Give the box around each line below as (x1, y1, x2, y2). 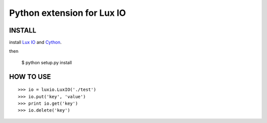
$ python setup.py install (21, 59, 72, 65)
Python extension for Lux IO (9, 7, 126, 18)
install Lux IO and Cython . (9, 40, 62, 45)
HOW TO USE (9, 72, 51, 81)
